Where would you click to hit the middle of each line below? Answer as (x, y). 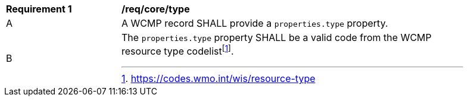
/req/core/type (156, 9)
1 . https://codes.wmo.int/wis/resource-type (219, 79)
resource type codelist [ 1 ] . (178, 50)
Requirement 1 (39, 9)
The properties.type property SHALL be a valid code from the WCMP (277, 37)
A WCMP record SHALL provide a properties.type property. (255, 23)
